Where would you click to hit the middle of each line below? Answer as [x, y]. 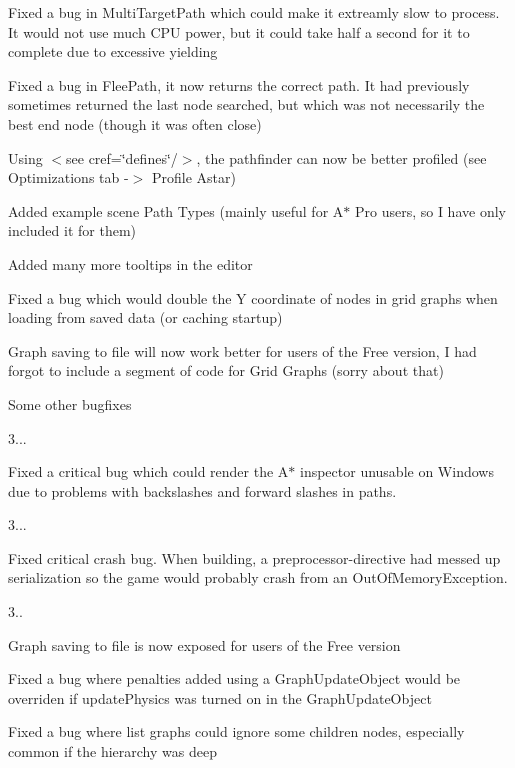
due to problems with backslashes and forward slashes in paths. [202, 490]
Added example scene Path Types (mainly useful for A [176, 210]
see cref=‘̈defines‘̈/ [122, 157]
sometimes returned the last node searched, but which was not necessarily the [246, 104]
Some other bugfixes [70, 403]
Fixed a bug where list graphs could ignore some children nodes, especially [236, 731]
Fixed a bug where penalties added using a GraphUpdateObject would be [234, 678]
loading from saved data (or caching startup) [145, 317]
